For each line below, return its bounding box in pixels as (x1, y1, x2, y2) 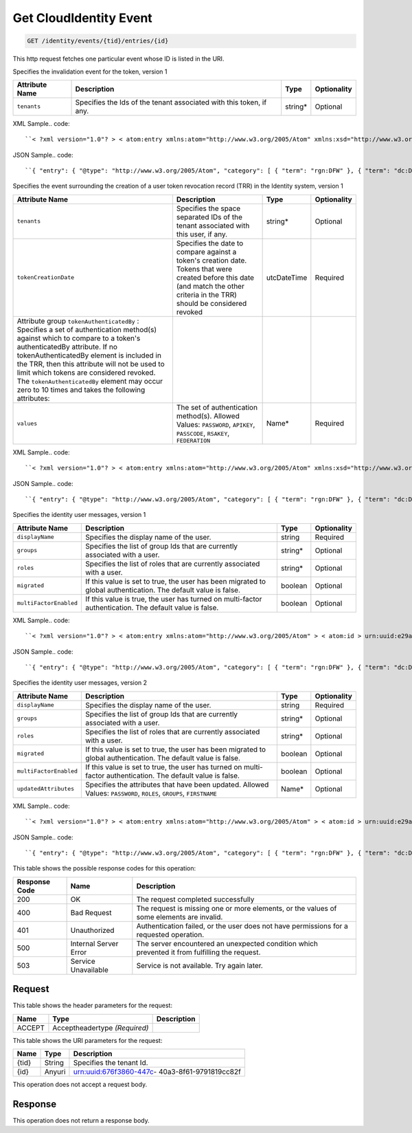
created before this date (176, 272, 254, 282)
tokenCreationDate (16, 274, 75, 281)
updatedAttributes (16, 785, 75, 793)
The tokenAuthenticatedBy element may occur (16, 376, 163, 386)
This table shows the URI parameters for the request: (12, 1036, 163, 1044)
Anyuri (44, 1067, 66, 1077)
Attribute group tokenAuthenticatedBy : (16, 316, 139, 326)
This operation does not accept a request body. (12, 1080, 148, 1089)
